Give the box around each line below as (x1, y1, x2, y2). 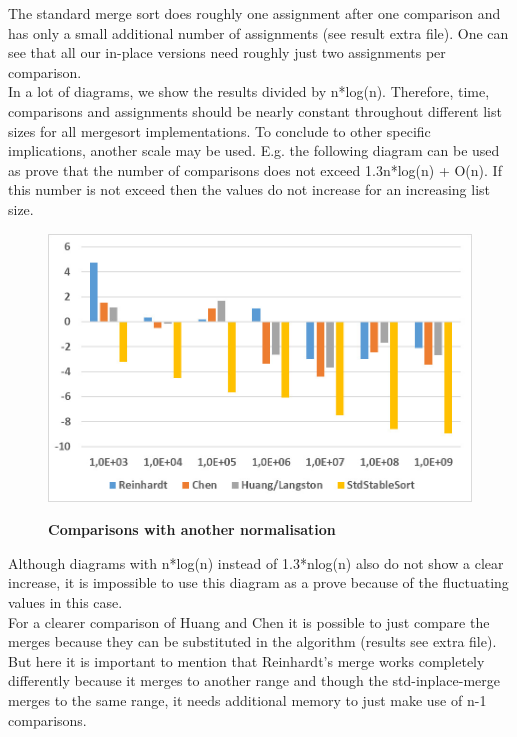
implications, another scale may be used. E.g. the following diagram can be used (8, 140, 500, 161)
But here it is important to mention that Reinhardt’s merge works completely (8, 650, 485, 671)
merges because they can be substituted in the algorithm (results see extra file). (8, 631, 497, 652)
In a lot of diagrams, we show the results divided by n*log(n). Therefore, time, (8, 81, 490, 102)
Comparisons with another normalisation (48, 519, 336, 540)
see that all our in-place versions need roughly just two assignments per (8, 42, 446, 63)
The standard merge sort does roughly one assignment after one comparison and (8, 3, 501, 23)
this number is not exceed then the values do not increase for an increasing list (8, 179, 491, 200)
